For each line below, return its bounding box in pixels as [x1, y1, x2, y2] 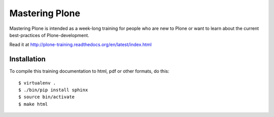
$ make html [18, 101, 48, 107]
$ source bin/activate [18, 94, 75, 100]
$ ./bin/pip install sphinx [18, 87, 88, 93]
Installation [9, 55, 46, 63]
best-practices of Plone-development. [9, 32, 90, 38]
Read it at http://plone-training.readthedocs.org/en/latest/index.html [9, 42, 152, 48]
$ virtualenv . [18, 80, 56, 86]
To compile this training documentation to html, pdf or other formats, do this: [9, 68, 169, 74]
